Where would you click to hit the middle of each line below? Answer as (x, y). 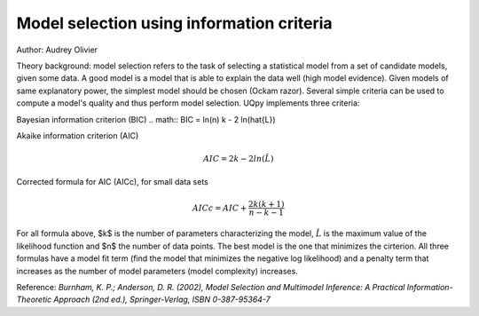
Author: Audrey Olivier (57, 50)
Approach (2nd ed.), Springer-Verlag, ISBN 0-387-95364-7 (162, 300)
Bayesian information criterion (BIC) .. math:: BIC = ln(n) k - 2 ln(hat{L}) (146, 119)
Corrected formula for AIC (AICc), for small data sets (112, 182)
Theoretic (34, 300)
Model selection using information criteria (174, 23)
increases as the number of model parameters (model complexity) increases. (157, 271)
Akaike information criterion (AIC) (78, 135)
